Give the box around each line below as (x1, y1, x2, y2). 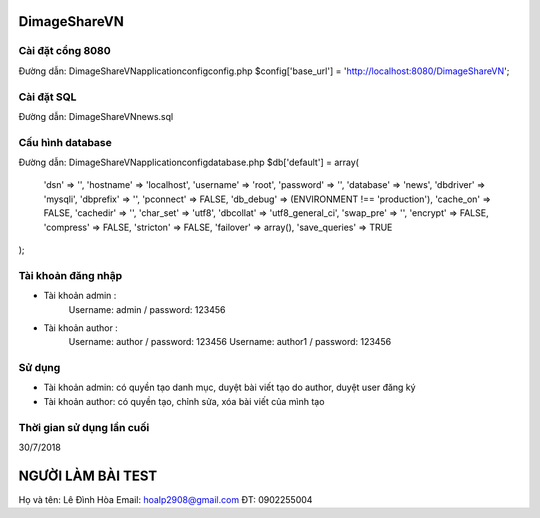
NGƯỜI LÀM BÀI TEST (18, 467, 158, 484)
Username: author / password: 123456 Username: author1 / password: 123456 (68, 336, 392, 348)
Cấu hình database (18, 135, 112, 149)
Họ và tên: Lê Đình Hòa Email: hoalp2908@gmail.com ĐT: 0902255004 (18, 493, 313, 505)
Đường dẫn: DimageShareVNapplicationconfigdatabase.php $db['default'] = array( (18, 156, 360, 169)
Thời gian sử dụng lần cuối (18, 420, 150, 434)
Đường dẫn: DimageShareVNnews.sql (18, 110, 174, 122)
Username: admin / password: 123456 (68, 303, 226, 315)
